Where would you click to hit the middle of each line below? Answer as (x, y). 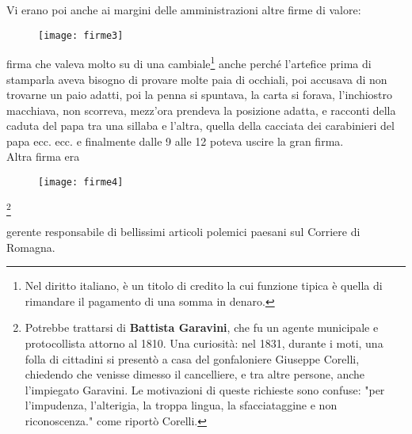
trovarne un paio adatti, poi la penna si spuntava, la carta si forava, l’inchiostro (200, 95)
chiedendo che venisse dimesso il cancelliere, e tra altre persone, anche (195, 374)
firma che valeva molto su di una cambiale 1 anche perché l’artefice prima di (189, 62)
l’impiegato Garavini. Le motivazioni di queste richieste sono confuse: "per (205, 389)
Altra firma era (43, 156)
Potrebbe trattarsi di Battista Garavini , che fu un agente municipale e (202, 327)
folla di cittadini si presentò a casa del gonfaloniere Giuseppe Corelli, (192, 358)
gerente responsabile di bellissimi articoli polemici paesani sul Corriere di (183, 232)
